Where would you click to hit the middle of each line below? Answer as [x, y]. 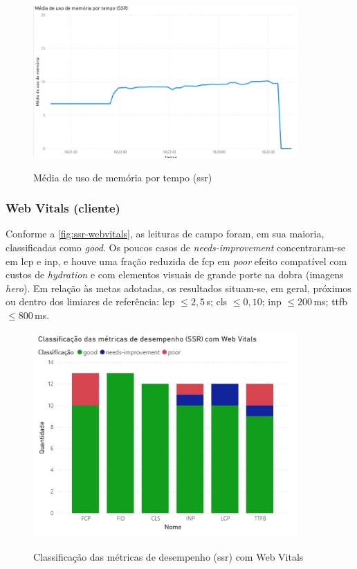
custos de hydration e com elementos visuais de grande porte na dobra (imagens [175, 274]
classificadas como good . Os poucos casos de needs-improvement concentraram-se [176, 247]
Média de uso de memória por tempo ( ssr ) [123, 177]
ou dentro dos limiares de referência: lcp [90, 301]
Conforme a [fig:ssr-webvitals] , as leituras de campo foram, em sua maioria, [165, 234]
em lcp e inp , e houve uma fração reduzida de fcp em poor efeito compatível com [176, 261]
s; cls [217, 301]
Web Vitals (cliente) [63, 208]
